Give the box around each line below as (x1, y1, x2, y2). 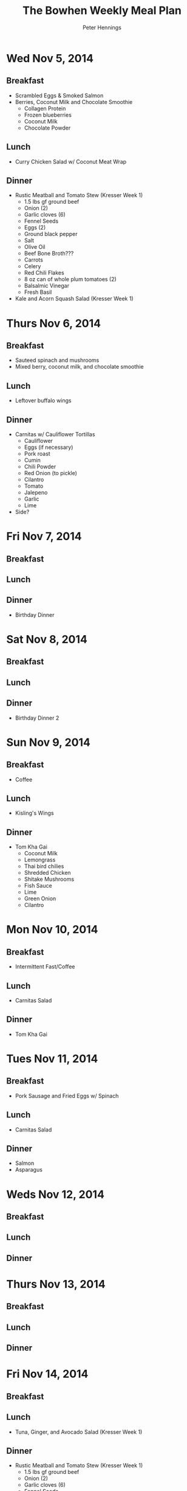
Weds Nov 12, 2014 (6, 1187, 105, 1201)
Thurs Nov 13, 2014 (6, 1277, 106, 1291)
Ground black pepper (24, 231, 78, 238)
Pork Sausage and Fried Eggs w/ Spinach (15, 1092, 119, 1099)
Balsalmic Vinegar (24, 282, 70, 290)
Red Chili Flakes (24, 269, 65, 277)
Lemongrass (24, 856, 56, 864)
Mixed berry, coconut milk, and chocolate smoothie (15, 363, 144, 370)
